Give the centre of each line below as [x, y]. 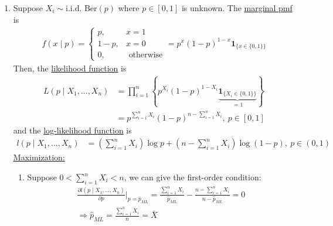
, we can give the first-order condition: [193, 177]
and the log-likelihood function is [72, 130]
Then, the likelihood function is [70, 68]
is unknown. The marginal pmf [237, 8]
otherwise [146, 55]
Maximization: [39, 157]
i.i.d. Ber [81, 9]
